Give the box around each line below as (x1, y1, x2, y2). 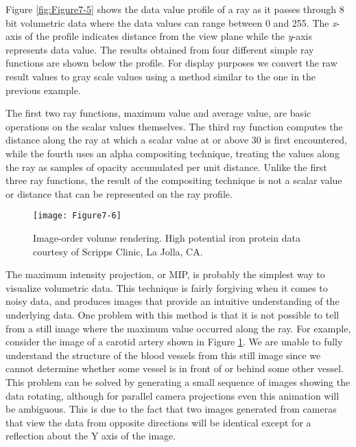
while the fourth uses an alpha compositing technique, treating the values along (5, 146, 340, 160)
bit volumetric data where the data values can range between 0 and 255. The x (5, 15, 337, 30)
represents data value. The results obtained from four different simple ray (5, 42, 314, 56)
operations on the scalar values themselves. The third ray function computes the (5, 119, 343, 133)
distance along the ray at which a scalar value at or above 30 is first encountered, (5, 133, 347, 147)
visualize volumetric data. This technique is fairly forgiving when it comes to (5, 280, 328, 295)
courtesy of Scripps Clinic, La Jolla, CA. (33, 244, 203, 258)
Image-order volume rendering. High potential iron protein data (33, 230, 300, 244)
